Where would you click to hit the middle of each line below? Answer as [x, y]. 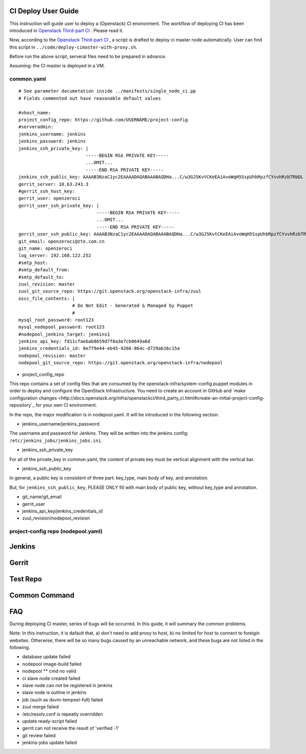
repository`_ [22, 405]
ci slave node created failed [51, 678]
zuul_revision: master [47, 284]
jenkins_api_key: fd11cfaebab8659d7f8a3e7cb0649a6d [84, 341]
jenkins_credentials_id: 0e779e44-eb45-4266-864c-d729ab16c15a [99, 348]
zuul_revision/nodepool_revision [56, 518]
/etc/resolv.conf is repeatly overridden [62, 714]
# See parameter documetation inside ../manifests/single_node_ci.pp [107, 91]
